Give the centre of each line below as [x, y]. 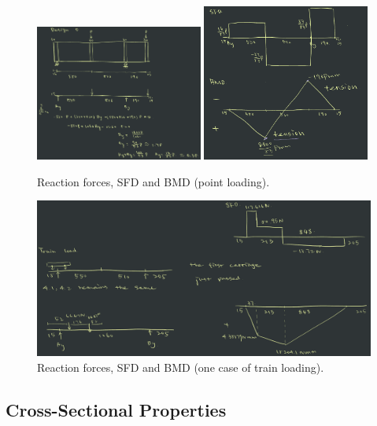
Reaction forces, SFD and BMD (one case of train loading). [181, 367]
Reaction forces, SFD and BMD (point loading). [153, 181]
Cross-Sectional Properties [116, 409]
